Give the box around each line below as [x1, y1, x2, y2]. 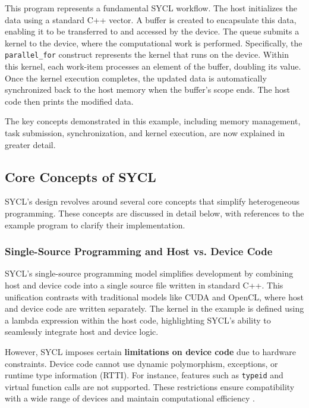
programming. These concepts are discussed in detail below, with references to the [5, 206, 304, 219]
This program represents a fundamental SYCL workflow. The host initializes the [5, 2, 297, 14]
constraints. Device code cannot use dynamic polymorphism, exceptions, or [5, 357, 278, 369]
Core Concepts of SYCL [5, 167, 156, 186]
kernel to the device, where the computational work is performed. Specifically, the [5, 36, 302, 49]
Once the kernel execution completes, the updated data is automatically [5, 71, 267, 84]
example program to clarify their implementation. [5, 218, 185, 231]
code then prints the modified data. [5, 95, 134, 107]
